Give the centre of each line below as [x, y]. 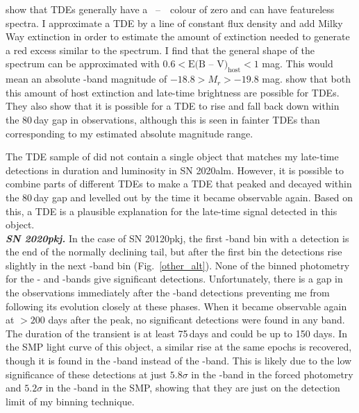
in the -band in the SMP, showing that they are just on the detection [193, 388]
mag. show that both [306, 79]
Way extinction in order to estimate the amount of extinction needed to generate [178, 36]
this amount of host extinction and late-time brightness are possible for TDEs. [173, 92]
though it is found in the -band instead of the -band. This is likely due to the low [179, 361]
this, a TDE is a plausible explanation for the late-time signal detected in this [172, 211]
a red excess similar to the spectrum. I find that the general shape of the [160, 50]
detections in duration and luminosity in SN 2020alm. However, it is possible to [175, 170]
